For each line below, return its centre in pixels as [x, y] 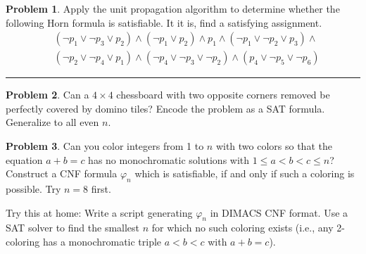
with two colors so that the [274, 146]
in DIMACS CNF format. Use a [279, 212]
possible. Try [33, 189]
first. [101, 189]
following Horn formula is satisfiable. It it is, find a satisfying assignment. [164, 22]
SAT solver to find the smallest [73, 228]
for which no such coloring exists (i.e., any [242, 228]
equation [24, 159]
